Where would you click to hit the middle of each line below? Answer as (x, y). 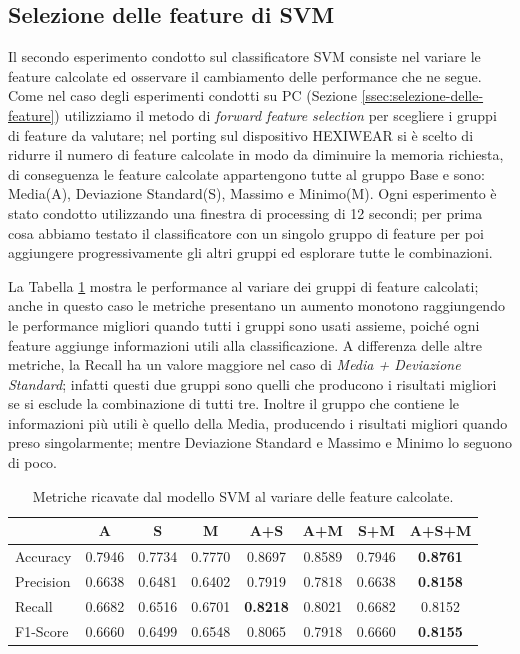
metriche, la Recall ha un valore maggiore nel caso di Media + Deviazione (234, 364)
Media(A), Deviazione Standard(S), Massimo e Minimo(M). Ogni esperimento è (252, 193)
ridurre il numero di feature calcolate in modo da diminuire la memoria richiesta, (256, 154)
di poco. (33, 462)
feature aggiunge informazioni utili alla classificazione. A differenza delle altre (245, 344)
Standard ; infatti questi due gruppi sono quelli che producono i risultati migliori (252, 383)
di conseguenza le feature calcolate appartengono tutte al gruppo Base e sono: (246, 173)
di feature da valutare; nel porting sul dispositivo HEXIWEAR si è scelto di (241, 134)
